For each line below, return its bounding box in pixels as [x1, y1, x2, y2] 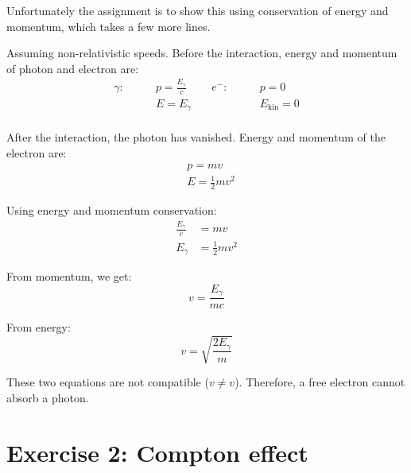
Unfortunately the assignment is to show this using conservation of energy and [6, 2, 389, 18]
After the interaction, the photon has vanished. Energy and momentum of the [6, 129, 386, 145]
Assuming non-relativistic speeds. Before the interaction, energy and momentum [6, 45, 397, 61]
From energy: [6, 319, 71, 335]
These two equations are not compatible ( [6, 374, 209, 390]
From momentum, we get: [6, 268, 132, 285]
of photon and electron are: [6, 60, 139, 76]
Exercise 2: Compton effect [6, 436, 308, 468]
